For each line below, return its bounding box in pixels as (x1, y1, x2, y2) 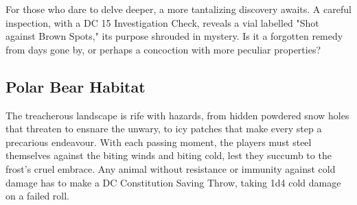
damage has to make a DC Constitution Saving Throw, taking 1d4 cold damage (5, 175, 341, 189)
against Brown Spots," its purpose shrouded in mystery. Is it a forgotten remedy (5, 29, 343, 43)
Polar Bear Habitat (5, 75, 146, 97)
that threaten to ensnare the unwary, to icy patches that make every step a (5, 121, 322, 136)
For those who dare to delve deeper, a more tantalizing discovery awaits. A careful (5, 2, 352, 16)
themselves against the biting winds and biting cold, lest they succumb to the (5, 148, 332, 162)
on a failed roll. (5, 189, 70, 203)
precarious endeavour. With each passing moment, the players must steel (5, 134, 312, 149)
